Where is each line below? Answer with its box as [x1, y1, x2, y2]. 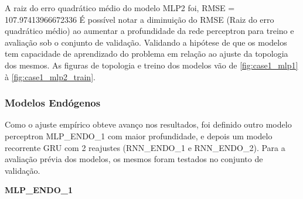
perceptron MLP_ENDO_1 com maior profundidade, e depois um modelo [5, 129, 273, 142]
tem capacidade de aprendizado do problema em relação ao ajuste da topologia [5, 47, 288, 60]
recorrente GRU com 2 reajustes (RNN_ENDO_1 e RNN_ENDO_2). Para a [5, 141, 285, 153]
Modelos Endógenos [5, 95, 101, 110]
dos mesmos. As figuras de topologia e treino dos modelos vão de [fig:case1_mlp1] [5, 59, 298, 71]
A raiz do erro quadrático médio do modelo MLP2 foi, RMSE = [5, 2, 235, 13]
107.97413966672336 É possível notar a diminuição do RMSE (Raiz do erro [5, 13, 274, 25]
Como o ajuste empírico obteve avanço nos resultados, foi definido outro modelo [5, 118, 292, 131]
